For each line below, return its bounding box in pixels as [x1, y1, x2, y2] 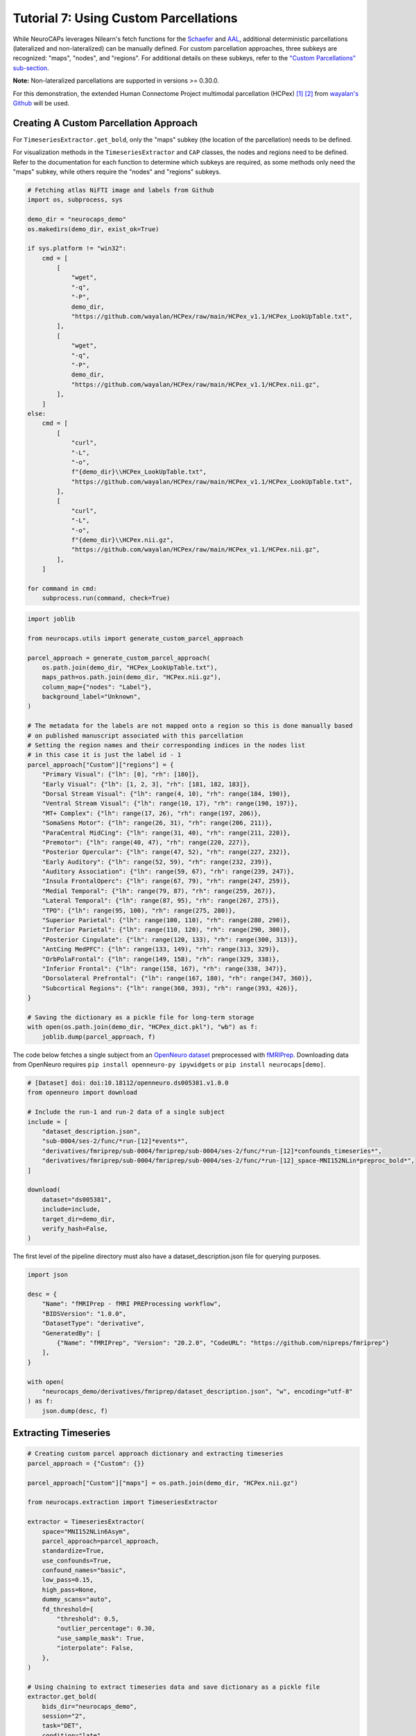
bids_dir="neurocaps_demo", [42, 1702, 138, 1710]
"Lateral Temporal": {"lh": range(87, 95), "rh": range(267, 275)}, [42, 896, 280, 905]
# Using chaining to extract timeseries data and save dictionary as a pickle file [27, 1683, 320, 1691]
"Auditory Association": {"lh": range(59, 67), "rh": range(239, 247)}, [42, 868, 295, 876]
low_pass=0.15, [42, 1576, 94, 1584]
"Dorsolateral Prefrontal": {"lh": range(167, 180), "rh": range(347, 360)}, [42, 974, 313, 983]
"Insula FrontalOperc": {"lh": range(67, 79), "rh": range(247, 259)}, [42, 877, 291, 885]
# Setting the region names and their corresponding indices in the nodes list [27, 742, 306, 749]
